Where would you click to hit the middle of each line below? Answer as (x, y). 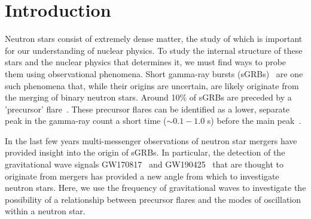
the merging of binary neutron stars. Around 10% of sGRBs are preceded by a (148, 97)
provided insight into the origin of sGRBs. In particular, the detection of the (145, 152)
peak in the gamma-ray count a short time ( (86, 121)
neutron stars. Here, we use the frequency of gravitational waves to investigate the (155, 188)
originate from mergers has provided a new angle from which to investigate (142, 176)
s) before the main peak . (254, 121)
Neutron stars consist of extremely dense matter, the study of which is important (154, 39)
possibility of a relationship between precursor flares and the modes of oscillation (153, 199)
